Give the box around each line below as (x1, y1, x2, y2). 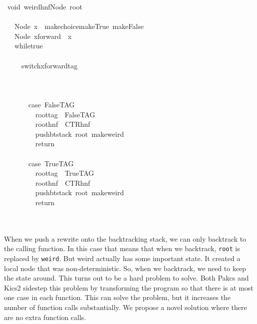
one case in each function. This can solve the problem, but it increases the (4, 292, 231, 303)
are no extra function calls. (4, 312, 86, 322)
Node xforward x (14, 30, 72, 41)
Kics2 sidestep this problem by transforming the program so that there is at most (4, 282, 254, 293)
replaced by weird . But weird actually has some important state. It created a (4, 253, 241, 263)
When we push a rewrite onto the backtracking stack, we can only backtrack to (4, 233, 247, 244)
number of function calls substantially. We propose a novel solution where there (4, 302, 247, 312)
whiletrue (14, 40, 43, 51)
